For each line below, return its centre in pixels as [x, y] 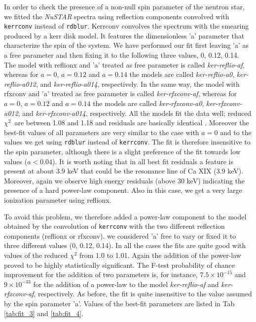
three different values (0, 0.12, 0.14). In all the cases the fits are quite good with [125, 245]
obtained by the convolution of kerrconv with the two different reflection [114, 226]
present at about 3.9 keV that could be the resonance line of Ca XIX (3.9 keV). [124, 171]
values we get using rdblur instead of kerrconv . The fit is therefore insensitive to [127, 142]
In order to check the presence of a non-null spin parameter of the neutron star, [124, 6]
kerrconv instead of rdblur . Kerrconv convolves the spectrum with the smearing [127, 26]
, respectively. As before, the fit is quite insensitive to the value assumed [143, 294]
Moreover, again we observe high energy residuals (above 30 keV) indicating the [125, 180]
